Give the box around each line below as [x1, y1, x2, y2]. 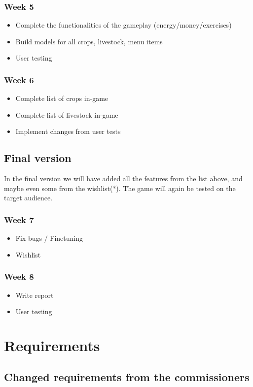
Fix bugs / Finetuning [15, 233, 83, 243]
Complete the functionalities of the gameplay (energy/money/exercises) [15, 20, 232, 30]
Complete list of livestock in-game [15, 109, 118, 120]
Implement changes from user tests [15, 126, 121, 136]
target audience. [4, 193, 53, 203]
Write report [15, 290, 54, 300]
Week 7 [4, 213, 34, 226]
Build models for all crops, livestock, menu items [15, 36, 163, 46]
